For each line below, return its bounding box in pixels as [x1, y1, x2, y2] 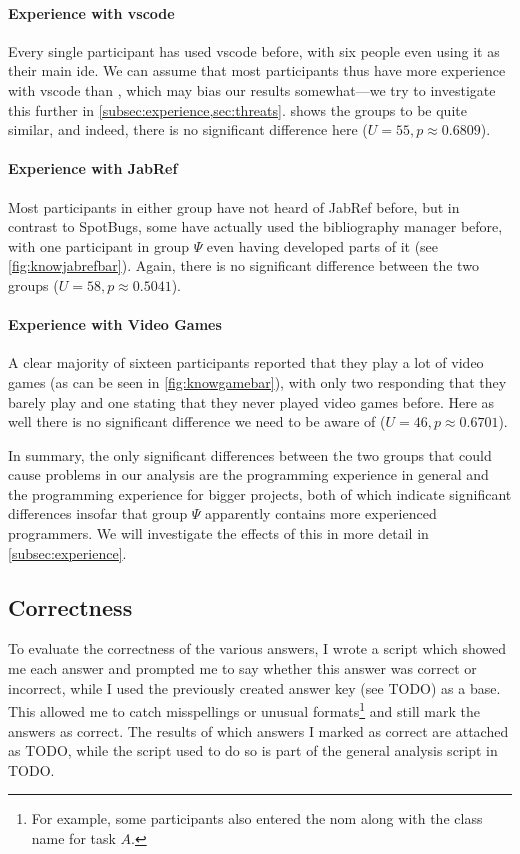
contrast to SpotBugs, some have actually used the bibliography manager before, [8, 216, 503, 237]
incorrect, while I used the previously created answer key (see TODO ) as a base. [8, 677, 501, 698]
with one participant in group [8, 235, 189, 256]
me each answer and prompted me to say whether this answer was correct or [8, 658, 477, 679]
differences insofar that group [8, 503, 188, 524]
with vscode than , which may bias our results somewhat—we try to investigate [8, 79, 496, 100]
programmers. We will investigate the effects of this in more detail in [8, 523, 429, 544]
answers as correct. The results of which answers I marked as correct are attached [8, 720, 509, 741]
